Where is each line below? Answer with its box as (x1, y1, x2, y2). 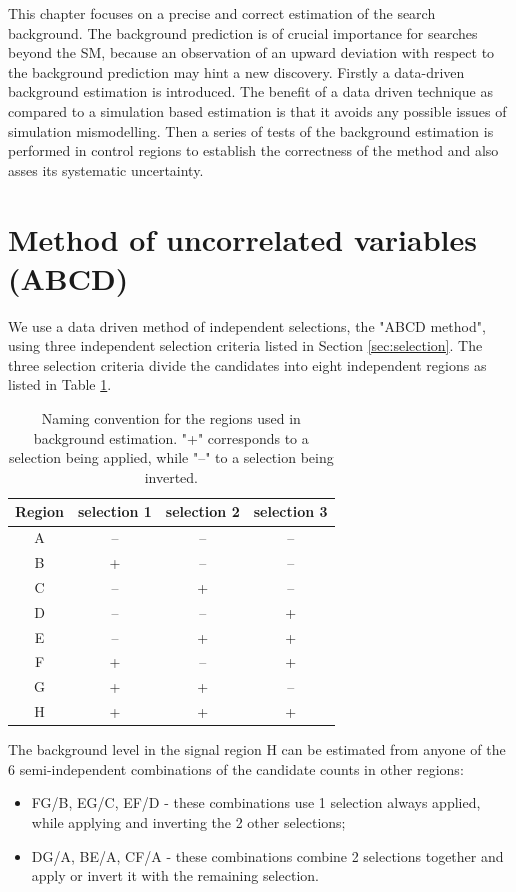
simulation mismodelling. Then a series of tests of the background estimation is (8, 120, 494, 141)
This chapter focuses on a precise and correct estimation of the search (8, 3, 436, 23)
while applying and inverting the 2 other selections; (31, 812, 346, 833)
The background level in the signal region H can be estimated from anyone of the (8, 739, 506, 760)
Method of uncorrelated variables (8, 218, 477, 259)
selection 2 (165, 501, 240, 522)
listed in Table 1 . (8, 374, 112, 395)
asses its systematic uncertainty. (8, 159, 204, 180)
